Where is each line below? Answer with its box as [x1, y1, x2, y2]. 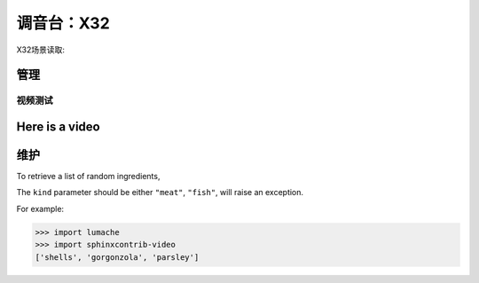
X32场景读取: [16, 44, 66, 55]
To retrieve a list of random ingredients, [16, 171, 161, 182]
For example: [16, 203, 65, 214]
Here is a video [16, 119, 101, 134]
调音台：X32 [16, 13, 110, 33]
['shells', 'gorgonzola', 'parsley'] [35, 252, 200, 262]
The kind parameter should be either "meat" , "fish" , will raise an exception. [16, 187, 304, 198]
